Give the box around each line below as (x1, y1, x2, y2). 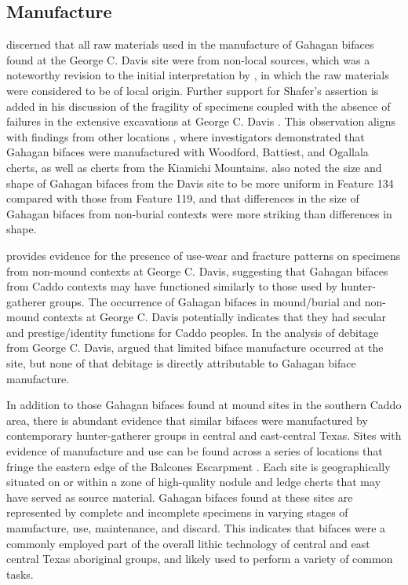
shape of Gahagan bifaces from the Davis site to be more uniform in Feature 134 (6, 174, 394, 191)
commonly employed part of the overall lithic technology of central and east (6, 535, 370, 551)
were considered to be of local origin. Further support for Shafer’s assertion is (6, 82, 379, 98)
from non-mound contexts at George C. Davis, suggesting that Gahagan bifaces (6, 262, 388, 279)
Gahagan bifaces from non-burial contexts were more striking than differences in (6, 205, 392, 221)
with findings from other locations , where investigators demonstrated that (6, 128, 365, 144)
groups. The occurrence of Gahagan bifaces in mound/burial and (49, 293, 362, 309)
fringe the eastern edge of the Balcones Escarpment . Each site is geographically (6, 458, 391, 474)
